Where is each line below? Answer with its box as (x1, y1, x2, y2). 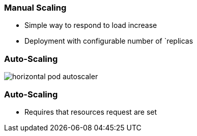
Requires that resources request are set (24, 107, 157, 116)
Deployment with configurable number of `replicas (24, 37, 193, 46)
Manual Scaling (4, 3, 67, 13)
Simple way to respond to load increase (24, 21, 157, 30)
